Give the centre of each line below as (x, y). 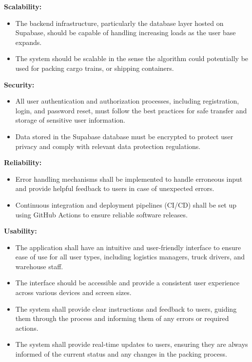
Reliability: (23, 162)
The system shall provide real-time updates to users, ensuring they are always (132, 344)
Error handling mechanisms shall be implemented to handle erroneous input (129, 179)
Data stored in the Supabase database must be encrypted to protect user (124, 136)
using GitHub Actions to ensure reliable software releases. (101, 214)
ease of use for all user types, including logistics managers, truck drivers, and (130, 257)
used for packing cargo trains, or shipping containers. (95, 68)
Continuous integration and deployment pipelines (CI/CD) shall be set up (126, 204)
